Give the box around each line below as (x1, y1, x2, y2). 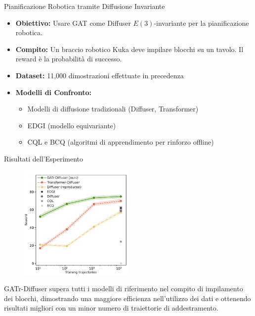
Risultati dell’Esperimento (4, 153, 84, 163)
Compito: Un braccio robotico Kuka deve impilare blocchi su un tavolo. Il (15, 44, 244, 54)
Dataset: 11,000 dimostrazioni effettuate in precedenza (15, 70, 184, 80)
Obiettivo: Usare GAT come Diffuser (15, 17, 131, 28)
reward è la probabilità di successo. (15, 53, 122, 64)
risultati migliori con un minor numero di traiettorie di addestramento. (4, 303, 218, 313)
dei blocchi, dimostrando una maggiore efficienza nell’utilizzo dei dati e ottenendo (4, 293, 251, 303)
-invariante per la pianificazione (154, 17, 249, 28)
